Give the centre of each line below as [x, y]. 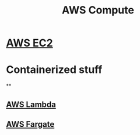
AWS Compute [98, 10]
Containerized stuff [54, 70]
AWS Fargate [30, 124]
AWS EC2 [30, 43]
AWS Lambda [31, 104]
